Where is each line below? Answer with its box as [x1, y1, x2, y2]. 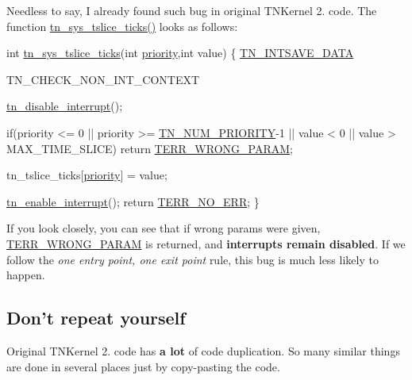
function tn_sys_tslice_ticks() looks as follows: [6, 17, 238, 34]
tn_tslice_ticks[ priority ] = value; [6, 167, 167, 183]
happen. [6, 267, 45, 283]
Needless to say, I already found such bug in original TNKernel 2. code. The [6, 2, 377, 18]
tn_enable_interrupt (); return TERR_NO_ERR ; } [6, 193, 260, 209]
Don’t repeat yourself [6, 305, 186, 330]
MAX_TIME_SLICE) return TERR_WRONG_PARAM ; [6, 140, 293, 156]
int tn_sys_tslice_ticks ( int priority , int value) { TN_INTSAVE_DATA [6, 44, 354, 61]
